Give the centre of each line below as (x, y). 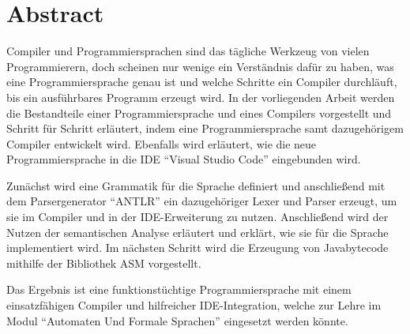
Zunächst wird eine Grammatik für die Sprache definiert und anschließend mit (196, 185)
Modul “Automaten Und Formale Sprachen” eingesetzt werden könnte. (177, 320)
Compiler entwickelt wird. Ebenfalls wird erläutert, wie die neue (162, 143)
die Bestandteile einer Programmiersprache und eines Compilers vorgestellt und (199, 113)
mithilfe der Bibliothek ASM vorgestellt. (104, 263)
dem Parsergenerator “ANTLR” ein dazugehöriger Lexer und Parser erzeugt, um (202, 201)
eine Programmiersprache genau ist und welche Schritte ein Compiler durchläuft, (202, 82)
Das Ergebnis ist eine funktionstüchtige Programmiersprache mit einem (179, 289)
